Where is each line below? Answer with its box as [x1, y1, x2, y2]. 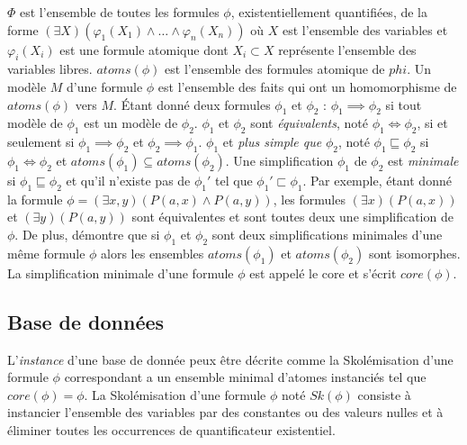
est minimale [388, 150, 459, 169]
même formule [7, 243, 85, 262]
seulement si [7, 132, 75, 151]
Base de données [7, 307, 165, 335]
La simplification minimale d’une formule [7, 263, 234, 282]
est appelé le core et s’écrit [249, 263, 397, 282]
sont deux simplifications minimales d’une [211, 224, 443, 243]
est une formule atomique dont [59, 40, 229, 59]
